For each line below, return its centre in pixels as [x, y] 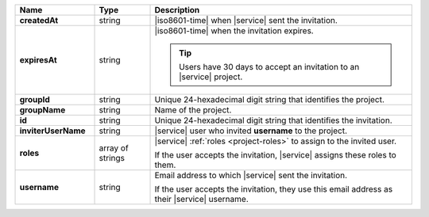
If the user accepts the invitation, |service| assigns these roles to [275, 155]
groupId [35, 99]
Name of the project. [193, 110]
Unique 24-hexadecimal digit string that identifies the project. [270, 99]
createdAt [39, 20]
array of [114, 148]
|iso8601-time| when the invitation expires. [234, 30]
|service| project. [211, 77]
